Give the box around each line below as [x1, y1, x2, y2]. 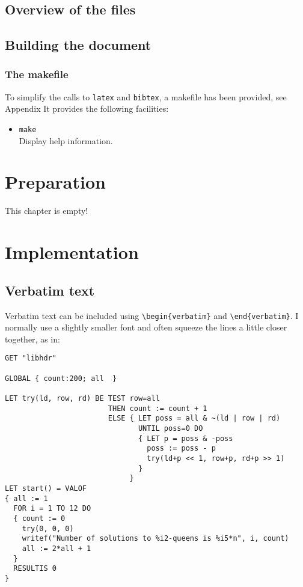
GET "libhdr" [5, 354, 57, 363]
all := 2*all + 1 [22, 544, 91, 553]
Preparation [5, 169, 106, 194]
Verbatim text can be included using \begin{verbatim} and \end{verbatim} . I [5, 309, 299, 321]
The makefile [5, 67, 69, 82]
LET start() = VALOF [5, 484, 87, 493]
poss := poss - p [147, 444, 216, 453]
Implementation [5, 240, 139, 264]
